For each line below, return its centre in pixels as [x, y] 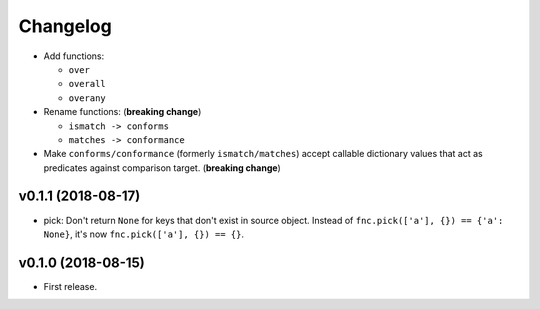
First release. [70, 286]
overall [87, 84]
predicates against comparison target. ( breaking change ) [162, 167]
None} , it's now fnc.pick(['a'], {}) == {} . [144, 234]
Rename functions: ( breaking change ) [122, 112]
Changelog [65, 26]
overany [87, 98]
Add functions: [74, 56]
